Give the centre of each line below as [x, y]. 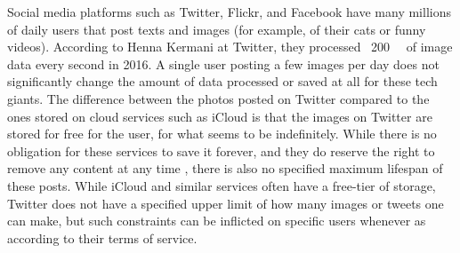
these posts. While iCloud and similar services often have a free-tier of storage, [222, 185]
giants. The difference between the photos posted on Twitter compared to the [218, 98]
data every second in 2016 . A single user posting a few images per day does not [223, 63]
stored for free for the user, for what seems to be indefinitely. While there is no [222, 134]
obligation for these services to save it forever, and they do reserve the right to [221, 150]
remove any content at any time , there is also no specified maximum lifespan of [225, 168]
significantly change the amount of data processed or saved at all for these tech [222, 81]
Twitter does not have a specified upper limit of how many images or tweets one [226, 203]
